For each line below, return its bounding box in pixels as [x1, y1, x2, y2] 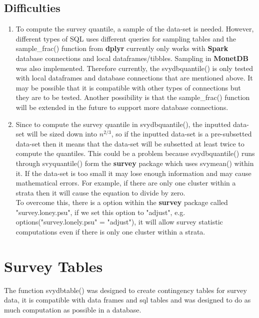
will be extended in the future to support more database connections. [15, 101, 228, 112]
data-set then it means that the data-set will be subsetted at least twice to [15, 138, 244, 148]
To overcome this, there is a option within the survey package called [15, 197, 228, 207]
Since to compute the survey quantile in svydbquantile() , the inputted [15, 118, 231, 129]
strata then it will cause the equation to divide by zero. [15, 187, 185, 197]
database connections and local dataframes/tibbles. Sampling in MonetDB [15, 52, 249, 63]
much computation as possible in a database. [4, 304, 141, 314]
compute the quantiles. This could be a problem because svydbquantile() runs [15, 148, 255, 158]
